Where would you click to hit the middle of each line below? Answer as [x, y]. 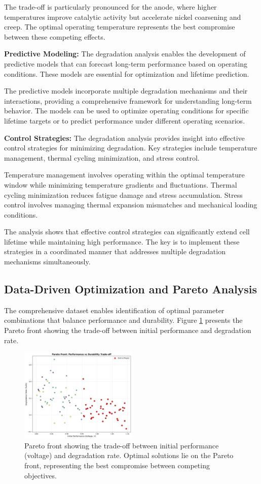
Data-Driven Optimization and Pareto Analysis [131, 289]
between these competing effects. [55, 36]
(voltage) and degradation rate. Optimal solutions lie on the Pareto [129, 455]
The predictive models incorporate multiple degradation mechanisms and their [126, 91]
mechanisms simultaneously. [47, 262]
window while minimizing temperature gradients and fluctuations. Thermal [121, 184]
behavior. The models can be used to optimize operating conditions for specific [126, 111]
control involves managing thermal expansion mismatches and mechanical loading [131, 205]
